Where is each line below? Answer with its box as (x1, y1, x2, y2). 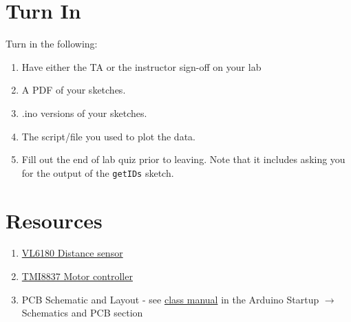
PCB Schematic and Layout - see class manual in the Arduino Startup (21, 292, 319, 306)
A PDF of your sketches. (21, 83, 126, 97)
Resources (6, 206, 103, 234)
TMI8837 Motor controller (21, 269, 133, 283)
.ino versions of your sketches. (21, 105, 147, 120)
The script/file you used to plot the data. (21, 129, 195, 143)
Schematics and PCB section (21, 305, 143, 320)
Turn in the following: (6, 36, 98, 51)
